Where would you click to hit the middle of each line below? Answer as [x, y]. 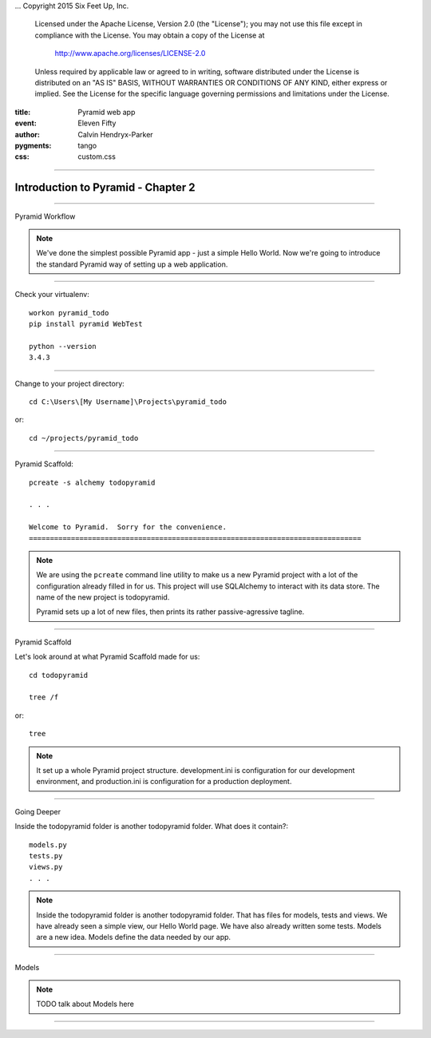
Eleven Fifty [97, 123]
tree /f [44, 697]
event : [26, 123]
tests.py [46, 856]
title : [23, 112]
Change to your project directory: [70, 383]
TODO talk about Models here [85, 1004]
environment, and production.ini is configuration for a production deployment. [164, 782]
